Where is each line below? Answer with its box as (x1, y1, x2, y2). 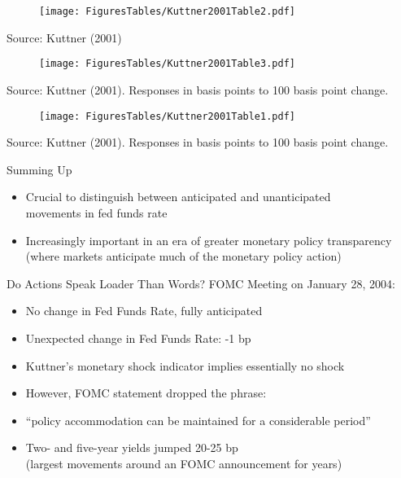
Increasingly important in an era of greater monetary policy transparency (25, 231, 392, 248)
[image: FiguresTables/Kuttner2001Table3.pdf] (39, 58, 295, 70)
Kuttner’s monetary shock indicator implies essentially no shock (25, 357, 345, 374)
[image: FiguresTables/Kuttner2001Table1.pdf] (39, 110, 295, 122)
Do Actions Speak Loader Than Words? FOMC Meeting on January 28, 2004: (7, 274, 395, 292)
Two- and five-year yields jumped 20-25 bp (25, 439, 238, 456)
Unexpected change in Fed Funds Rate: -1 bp (25, 329, 251, 346)
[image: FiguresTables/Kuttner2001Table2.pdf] (39, 6, 295, 17)
